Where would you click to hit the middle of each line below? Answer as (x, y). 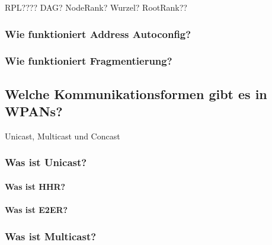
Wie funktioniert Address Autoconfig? (98, 34)
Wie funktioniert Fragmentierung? (89, 61)
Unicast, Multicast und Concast (63, 136)
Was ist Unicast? (46, 162)
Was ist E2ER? (36, 210)
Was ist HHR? (35, 186)
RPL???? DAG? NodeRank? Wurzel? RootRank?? (96, 7)
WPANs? (34, 111)
